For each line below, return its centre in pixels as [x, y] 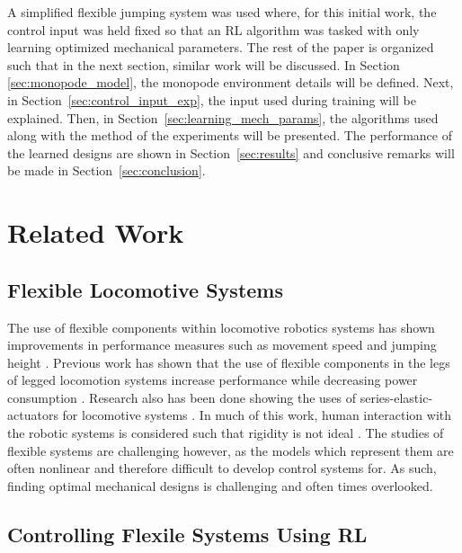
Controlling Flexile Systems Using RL [187, 534]
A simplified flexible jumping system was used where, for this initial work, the [222, 12]
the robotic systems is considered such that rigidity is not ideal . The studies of [226, 433]
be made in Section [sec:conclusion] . [107, 170]
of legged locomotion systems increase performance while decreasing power [213, 380]
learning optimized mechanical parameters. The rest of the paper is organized [221, 47]
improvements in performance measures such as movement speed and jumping [222, 345]
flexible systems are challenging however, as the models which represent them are [231, 450]
